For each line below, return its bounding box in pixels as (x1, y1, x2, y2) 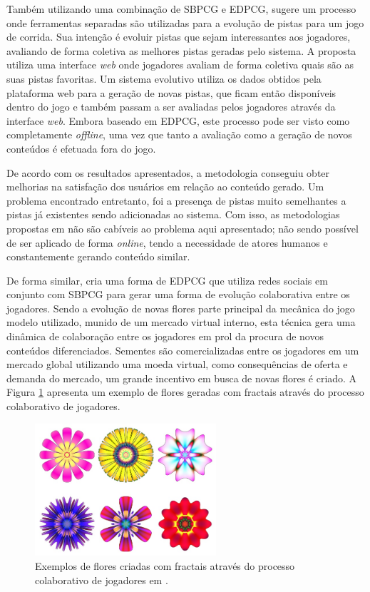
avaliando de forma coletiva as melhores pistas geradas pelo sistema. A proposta (6, 43, 356, 58)
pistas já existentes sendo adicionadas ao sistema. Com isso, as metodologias (6, 207, 340, 222)
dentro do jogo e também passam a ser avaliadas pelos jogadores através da (6, 99, 336, 114)
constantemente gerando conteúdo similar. (6, 249, 190, 264)
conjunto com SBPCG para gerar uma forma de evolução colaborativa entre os (6, 287, 350, 302)
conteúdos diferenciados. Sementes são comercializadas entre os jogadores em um (6, 342, 359, 357)
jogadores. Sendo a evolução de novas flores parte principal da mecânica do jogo (6, 300, 355, 315)
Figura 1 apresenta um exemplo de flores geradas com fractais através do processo (6, 384, 364, 399)
